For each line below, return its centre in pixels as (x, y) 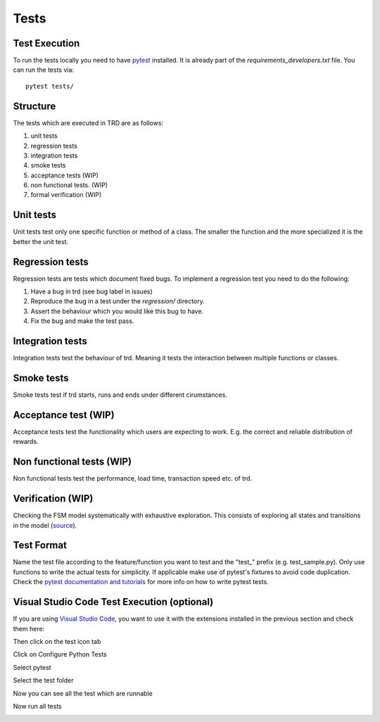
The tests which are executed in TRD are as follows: (88, 122)
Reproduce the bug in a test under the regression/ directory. (118, 301)
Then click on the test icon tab (57, 641)
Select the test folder (43, 680)
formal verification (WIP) (66, 195)
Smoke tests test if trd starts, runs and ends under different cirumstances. (120, 395)
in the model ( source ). (45, 525)
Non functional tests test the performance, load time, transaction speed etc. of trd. (133, 479)
